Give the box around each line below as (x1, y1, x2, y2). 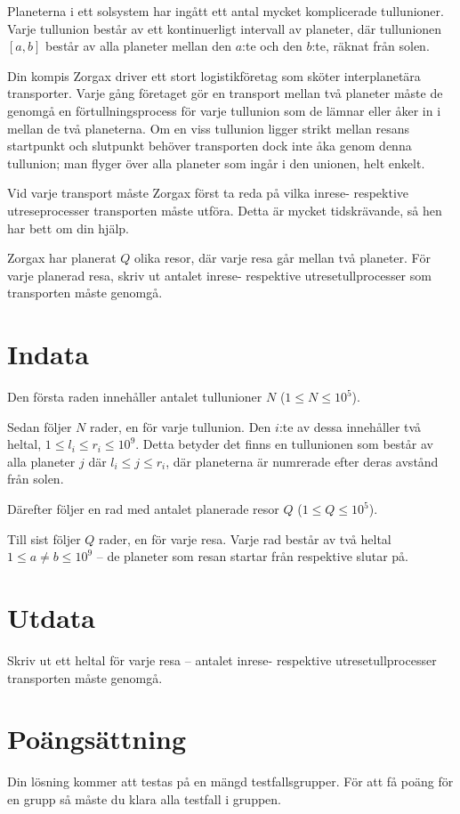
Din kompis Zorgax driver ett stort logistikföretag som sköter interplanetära (7, 66, 421, 85)
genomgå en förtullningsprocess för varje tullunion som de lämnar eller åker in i (7, 101, 441, 119)
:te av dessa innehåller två (278, 417, 422, 435)
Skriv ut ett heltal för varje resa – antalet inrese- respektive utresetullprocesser (7, 650, 437, 669)
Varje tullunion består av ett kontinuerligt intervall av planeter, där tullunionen (7, 19, 442, 37)
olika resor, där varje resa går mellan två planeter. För (134, 248, 431, 267)
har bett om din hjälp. (7, 218, 129, 237)
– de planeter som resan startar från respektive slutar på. (96, 547, 409, 566)
